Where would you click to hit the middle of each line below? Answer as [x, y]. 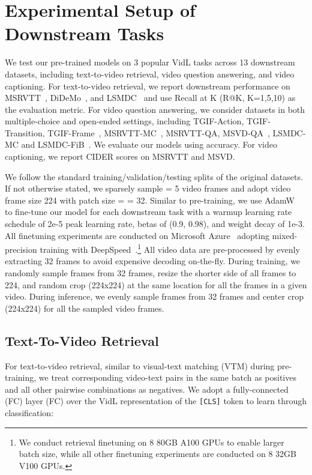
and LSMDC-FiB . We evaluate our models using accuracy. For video [149, 144]
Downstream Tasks [85, 33]
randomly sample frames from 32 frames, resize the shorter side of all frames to [151, 273]
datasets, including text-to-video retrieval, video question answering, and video [150, 74]
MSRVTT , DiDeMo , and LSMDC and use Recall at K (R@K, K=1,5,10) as [150, 98]
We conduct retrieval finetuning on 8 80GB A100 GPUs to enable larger [151, 442]
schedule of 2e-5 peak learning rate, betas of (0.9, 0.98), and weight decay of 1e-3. [155, 224]
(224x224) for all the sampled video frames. [85, 308]
